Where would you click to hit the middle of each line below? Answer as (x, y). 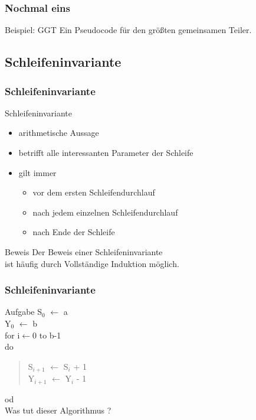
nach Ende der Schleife (74, 232)
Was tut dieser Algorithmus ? (58, 410)
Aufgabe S (24, 312)
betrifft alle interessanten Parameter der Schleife (106, 152)
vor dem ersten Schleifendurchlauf (94, 192)
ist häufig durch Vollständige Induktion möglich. (92, 263)
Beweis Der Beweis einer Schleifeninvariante (84, 251)
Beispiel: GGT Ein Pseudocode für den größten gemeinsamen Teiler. (128, 30)
